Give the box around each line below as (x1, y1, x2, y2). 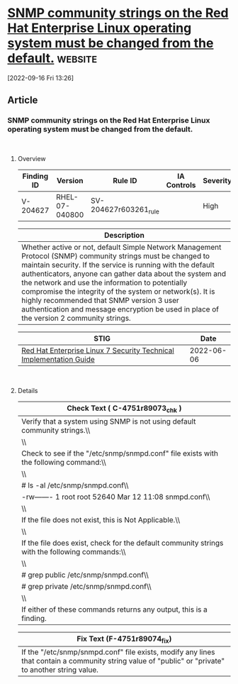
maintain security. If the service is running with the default (21, 260, 215, 270)
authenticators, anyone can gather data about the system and (21, 268, 227, 278)
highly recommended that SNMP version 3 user (21, 295, 179, 305)
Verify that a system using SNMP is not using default (21, 417, 196, 426)
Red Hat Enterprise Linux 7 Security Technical (21, 346, 175, 355)
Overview (17, 154, 46, 162)
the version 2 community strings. (21, 313, 131, 323)
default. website (7, 50, 98, 67)
